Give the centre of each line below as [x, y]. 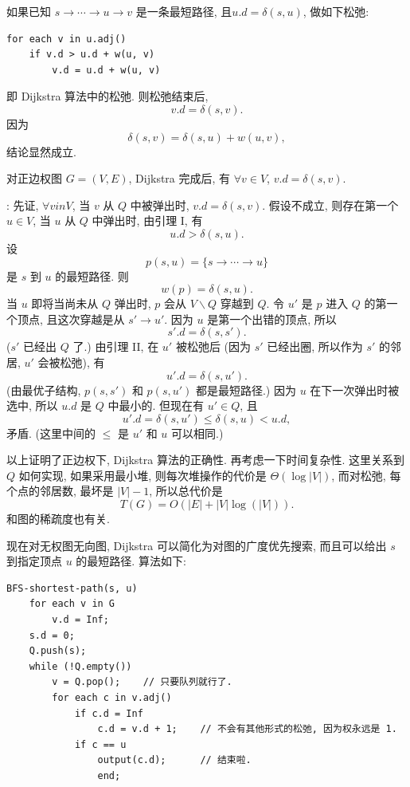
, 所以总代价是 [186, 491]
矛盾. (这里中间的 [51, 433]
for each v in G [72, 604]
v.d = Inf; [80, 620]
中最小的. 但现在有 [156, 405]
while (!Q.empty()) [80, 666]
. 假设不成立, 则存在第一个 [330, 205]
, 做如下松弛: [336, 11]
